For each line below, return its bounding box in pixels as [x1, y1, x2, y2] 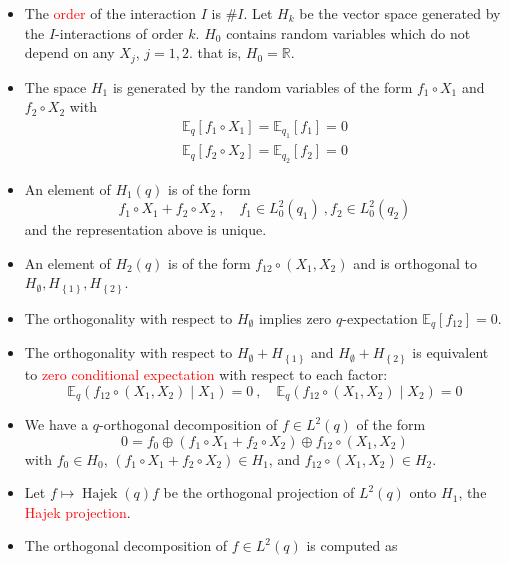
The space [24, 76, 87, 97]
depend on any [24, 42, 115, 63]
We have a [24, 414, 89, 435]
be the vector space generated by [299, 3, 501, 23]
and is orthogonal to [353, 252, 477, 273]
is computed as [306, 535, 398, 556]
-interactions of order [55, 22, 184, 43]
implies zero [258, 308, 332, 328]
